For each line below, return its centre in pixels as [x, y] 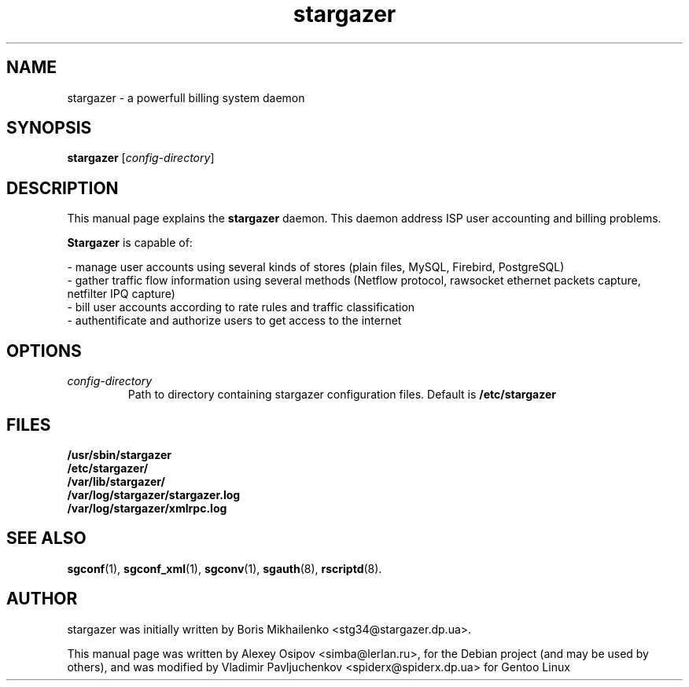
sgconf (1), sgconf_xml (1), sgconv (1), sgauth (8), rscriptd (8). [225, 568]
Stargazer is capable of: [130, 243]
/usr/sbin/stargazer [119, 454]
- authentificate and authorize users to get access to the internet [234, 321]
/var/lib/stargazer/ [116, 481]
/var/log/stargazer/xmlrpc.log [147, 508]
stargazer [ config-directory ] [141, 158]
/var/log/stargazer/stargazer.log [154, 494]
